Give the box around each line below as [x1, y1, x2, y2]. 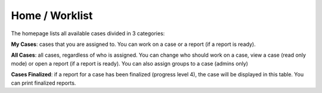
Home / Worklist [11, 9, 93, 22]
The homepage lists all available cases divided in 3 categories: [11, 30, 165, 37]
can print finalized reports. [11, 79, 76, 86]
